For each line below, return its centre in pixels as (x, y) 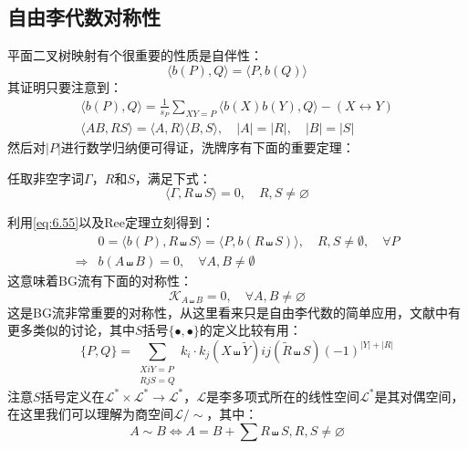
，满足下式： (173, 178)
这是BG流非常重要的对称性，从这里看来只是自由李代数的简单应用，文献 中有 (234, 312)
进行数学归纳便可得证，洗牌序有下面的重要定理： (208, 147)
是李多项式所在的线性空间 (283, 396)
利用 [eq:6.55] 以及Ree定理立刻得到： (111, 222)
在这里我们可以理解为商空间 (90, 414)
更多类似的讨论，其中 (71, 330)
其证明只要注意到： (65, 86)
